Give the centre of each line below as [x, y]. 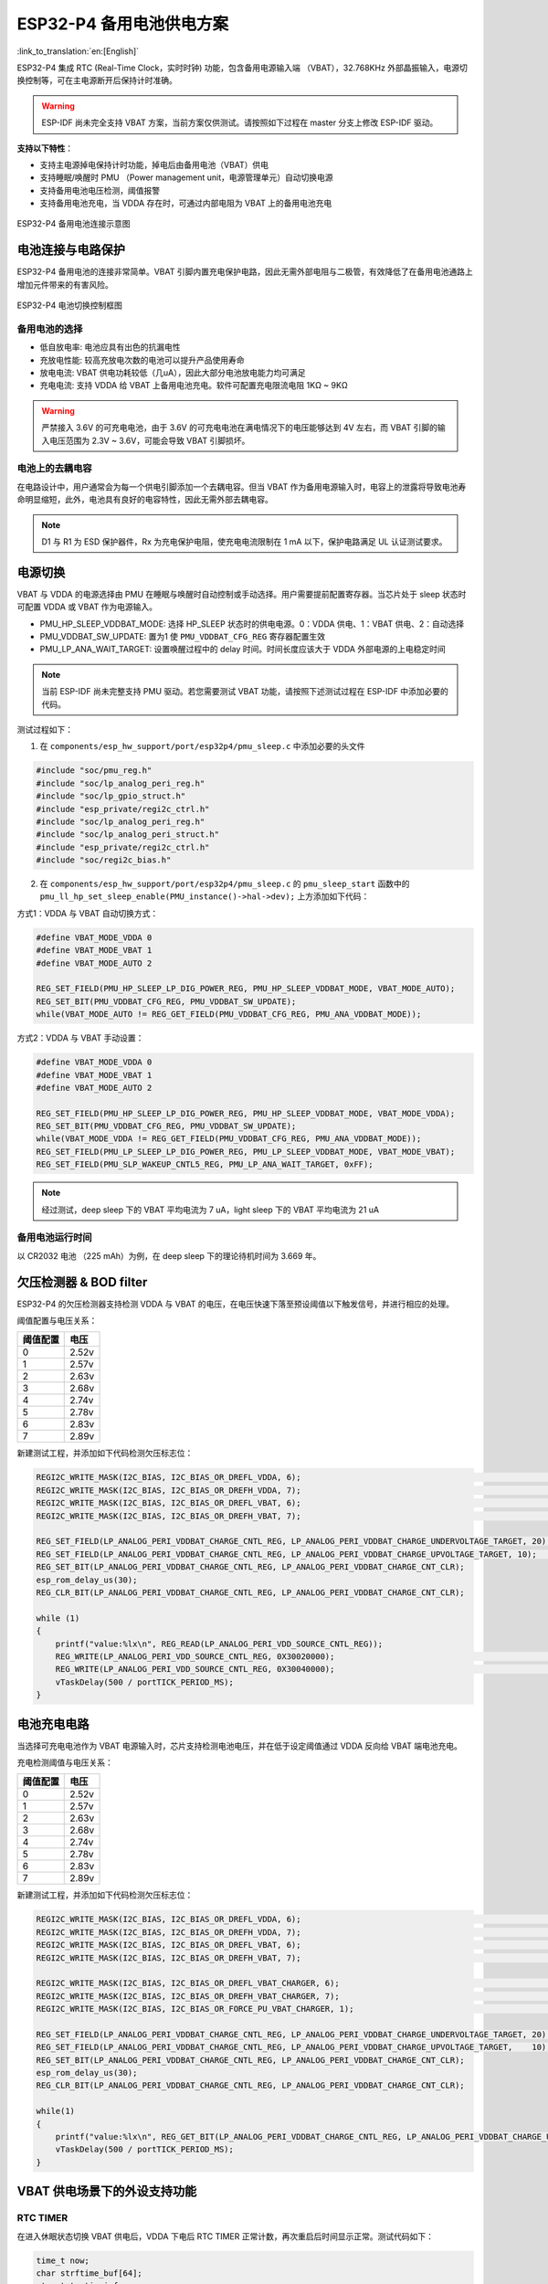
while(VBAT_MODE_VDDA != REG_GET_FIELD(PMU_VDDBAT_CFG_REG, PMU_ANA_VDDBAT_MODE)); [229, 1139]
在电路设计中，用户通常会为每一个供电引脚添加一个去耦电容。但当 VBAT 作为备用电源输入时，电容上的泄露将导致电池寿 [242, 486]
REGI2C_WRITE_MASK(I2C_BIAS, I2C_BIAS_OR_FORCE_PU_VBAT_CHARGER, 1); [195, 2009]
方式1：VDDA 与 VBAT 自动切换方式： [88, 913]
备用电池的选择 [50, 329]
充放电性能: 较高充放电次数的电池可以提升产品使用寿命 [142, 360]
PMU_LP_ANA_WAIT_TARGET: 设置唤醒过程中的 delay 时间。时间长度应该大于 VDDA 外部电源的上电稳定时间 [243, 650]
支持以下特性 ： [45, 148]
